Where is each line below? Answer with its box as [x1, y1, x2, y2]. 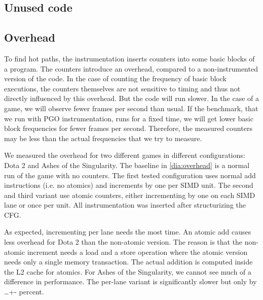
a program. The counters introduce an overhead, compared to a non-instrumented [4, 63, 258, 74]
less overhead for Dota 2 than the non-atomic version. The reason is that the [4, 237, 243, 247]
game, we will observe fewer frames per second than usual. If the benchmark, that [4, 103, 258, 113]
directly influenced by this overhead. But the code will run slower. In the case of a [4, 93, 259, 104]
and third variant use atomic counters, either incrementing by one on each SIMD [4, 189, 255, 200]
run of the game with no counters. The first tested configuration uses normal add [4, 170, 256, 180]
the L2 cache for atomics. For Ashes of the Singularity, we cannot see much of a [4, 266, 252, 277]
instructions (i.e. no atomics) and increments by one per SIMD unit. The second [4, 180, 253, 190]
